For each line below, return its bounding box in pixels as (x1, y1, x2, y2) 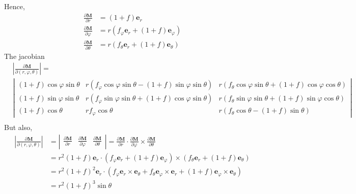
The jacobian (4, 50, 45, 61)
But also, (4, 122, 33, 133)
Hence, (4, 1, 25, 11)
